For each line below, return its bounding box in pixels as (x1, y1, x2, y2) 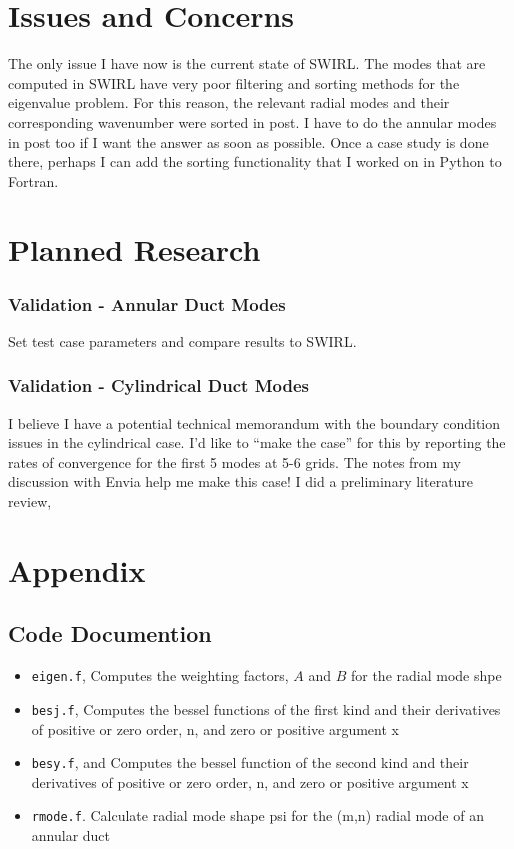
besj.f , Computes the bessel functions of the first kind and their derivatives (31, 698, 501, 719)
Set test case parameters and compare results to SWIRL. (8, 330, 357, 351)
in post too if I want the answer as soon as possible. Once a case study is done (8, 131, 489, 152)
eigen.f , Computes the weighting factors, (31, 665, 289, 686)
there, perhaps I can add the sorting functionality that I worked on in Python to (8, 151, 502, 172)
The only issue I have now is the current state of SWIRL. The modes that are (8, 53, 486, 74)
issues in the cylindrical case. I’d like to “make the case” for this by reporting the (8, 432, 506, 453)
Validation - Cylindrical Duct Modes (8, 373, 309, 398)
